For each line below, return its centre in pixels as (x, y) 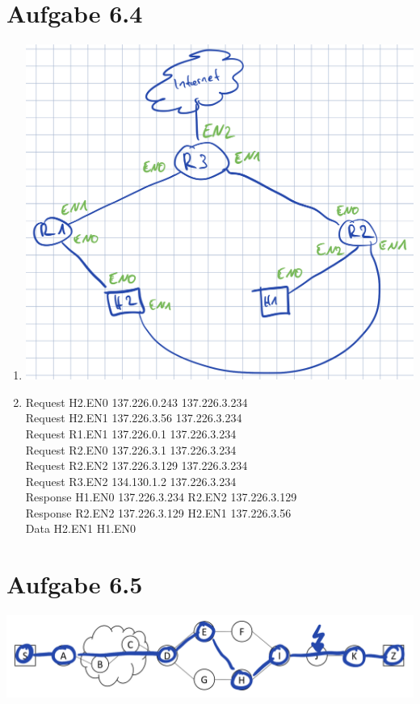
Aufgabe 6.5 (75, 584)
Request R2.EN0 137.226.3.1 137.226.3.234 (131, 449)
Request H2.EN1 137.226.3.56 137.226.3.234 (134, 418)
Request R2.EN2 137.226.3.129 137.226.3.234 (136, 465)
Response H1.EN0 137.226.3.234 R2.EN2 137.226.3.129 (161, 497)
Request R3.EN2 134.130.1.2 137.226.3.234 (131, 481)
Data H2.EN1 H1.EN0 (81, 528)
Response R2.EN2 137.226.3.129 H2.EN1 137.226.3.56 (158, 512)
